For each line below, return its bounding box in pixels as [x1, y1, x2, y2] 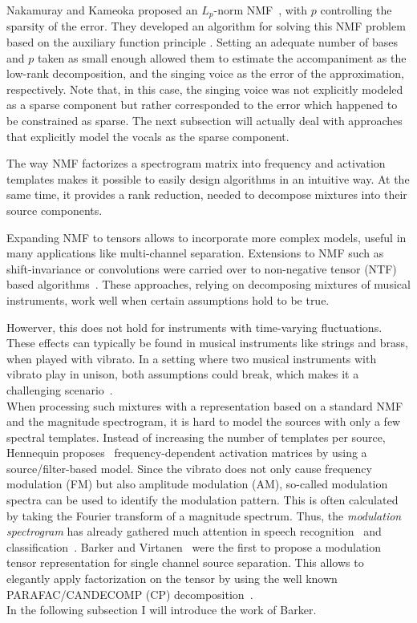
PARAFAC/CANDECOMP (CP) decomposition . [6, 585, 253, 602]
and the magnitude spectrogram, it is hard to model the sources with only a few [6, 413, 401, 430]
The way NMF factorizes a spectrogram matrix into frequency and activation [6, 155, 386, 172]
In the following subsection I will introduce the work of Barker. [6, 601, 317, 618]
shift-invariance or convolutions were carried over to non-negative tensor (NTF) [6, 260, 397, 277]
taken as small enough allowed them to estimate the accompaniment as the [37, 49, 407, 66]
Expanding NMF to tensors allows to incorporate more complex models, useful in [6, 229, 407, 245]
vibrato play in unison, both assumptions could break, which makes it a [6, 366, 359, 382]
